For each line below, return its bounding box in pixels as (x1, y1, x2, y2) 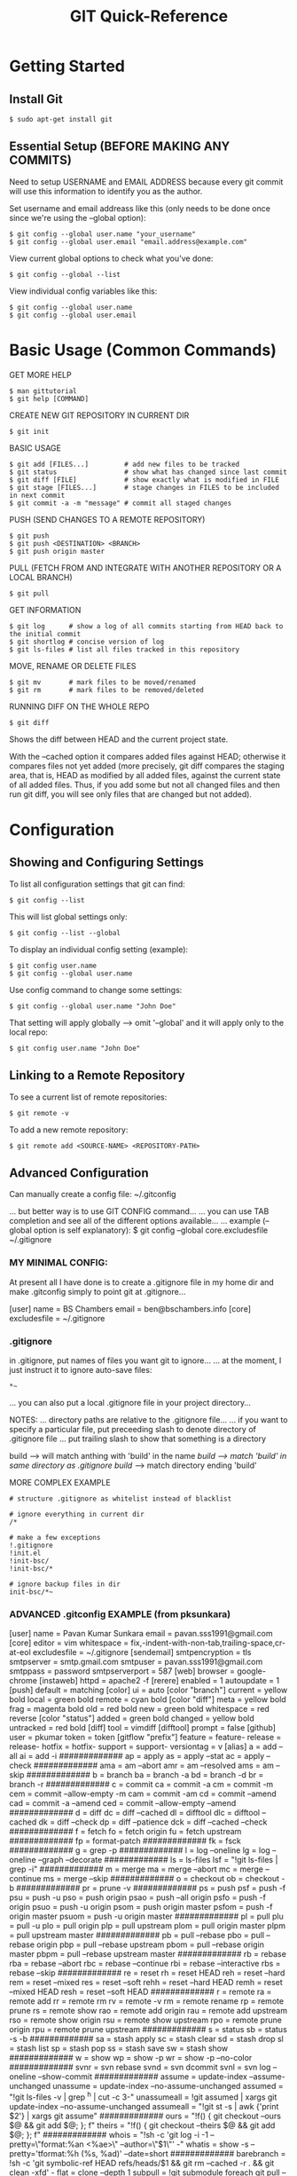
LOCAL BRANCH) (9, 572, 73, 582)
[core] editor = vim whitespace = (9, 1637, 129, 1648)
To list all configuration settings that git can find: (9, 879, 186, 889)
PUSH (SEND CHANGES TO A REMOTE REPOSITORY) (9, 514, 206, 524)
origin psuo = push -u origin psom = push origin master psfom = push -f (9, 1902, 273, 1912)
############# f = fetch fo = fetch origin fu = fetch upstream (9, 1826, 242, 1837)
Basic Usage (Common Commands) (9, 340, 277, 360)
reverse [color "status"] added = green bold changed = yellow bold (9, 1713, 254, 1723)
